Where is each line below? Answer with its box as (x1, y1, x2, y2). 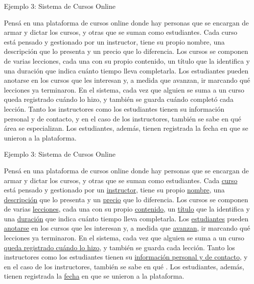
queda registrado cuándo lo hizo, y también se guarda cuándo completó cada (4, 94, 233, 104)
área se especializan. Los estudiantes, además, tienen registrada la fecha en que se (4, 123, 249, 133)
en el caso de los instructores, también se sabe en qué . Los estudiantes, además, (4, 261, 244, 271)
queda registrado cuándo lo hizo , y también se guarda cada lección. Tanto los (4, 242, 235, 252)
